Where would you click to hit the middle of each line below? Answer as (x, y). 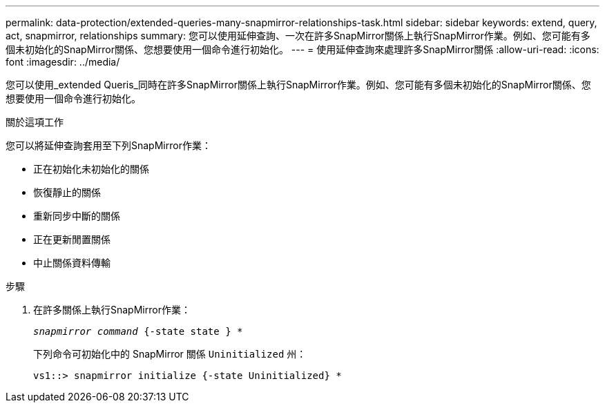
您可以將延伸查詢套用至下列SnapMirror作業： (108, 145)
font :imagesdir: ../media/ (63, 62)
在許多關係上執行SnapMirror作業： (112, 310)
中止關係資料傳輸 (72, 263)
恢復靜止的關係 (67, 192)
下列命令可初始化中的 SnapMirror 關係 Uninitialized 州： (170, 354)
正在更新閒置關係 (72, 239)
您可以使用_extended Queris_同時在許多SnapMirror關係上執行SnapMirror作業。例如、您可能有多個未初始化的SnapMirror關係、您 (298, 85)
